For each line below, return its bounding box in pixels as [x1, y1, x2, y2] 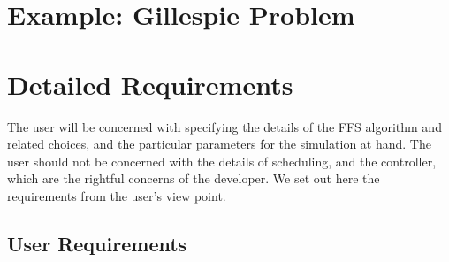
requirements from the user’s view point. [7, 186, 226, 204]
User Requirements [7, 229, 187, 257]
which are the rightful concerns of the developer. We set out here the [7, 169, 380, 188]
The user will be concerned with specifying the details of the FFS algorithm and [7, 117, 442, 135]
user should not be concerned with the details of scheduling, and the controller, [7, 151, 437, 170]
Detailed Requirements [7, 65, 293, 102]
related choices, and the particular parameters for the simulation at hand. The [7, 135, 431, 153]
